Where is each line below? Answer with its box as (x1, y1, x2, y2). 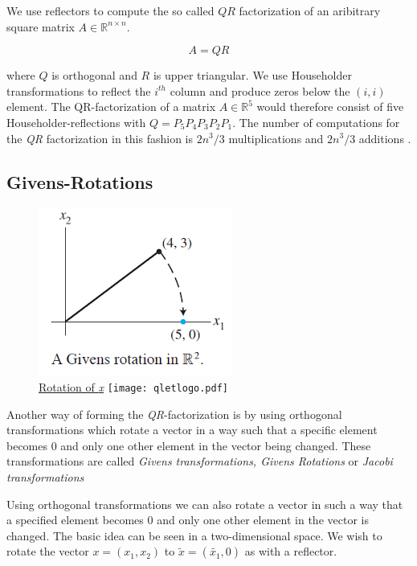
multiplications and (228, 129, 324, 146)
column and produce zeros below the (170, 82, 350, 99)
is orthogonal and (51, 67, 137, 84)
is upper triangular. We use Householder (153, 67, 352, 84)
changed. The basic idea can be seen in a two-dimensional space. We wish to (6, 527, 382, 543)
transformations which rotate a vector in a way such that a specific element (6, 421, 378, 438)
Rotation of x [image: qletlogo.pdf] (39, 378, 228, 395)
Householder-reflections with (6, 113, 146, 130)
